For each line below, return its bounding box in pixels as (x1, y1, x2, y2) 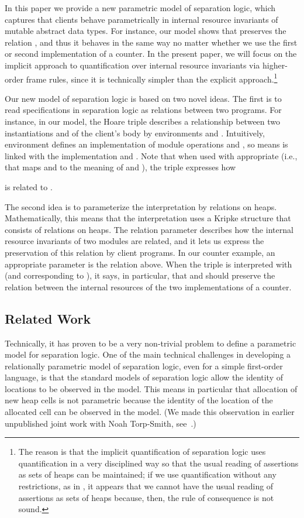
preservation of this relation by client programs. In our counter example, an (5, 246, 275, 258)
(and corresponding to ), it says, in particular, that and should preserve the (5, 269, 275, 282)
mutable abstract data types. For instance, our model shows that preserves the (5, 25, 286, 37)
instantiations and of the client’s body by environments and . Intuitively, (5, 126, 265, 139)
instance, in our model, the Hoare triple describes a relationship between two (5, 115, 281, 127)
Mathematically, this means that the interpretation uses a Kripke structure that (5, 212, 291, 224)
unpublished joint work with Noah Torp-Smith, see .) (5, 417, 196, 429)
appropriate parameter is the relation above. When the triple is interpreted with (5, 258, 292, 270)
